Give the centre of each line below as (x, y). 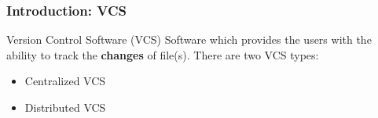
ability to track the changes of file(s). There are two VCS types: (163, 54)
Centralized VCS (65, 81)
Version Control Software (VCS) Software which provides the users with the (189, 39)
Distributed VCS (65, 107)
